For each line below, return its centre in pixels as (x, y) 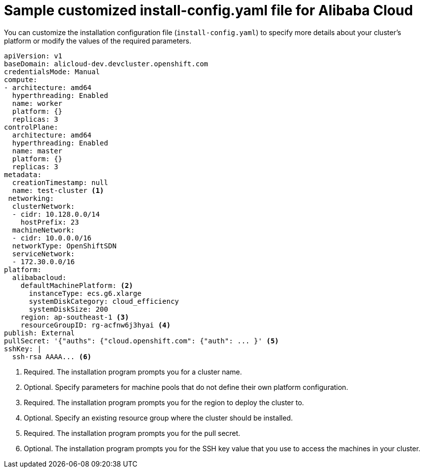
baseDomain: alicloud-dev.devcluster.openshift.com (106, 64)
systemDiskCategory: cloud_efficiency (104, 301)
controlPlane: (31, 127)
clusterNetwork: (43, 206)
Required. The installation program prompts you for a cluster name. (133, 372)
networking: (31, 198)
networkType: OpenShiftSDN (64, 246)
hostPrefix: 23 (50, 222)
